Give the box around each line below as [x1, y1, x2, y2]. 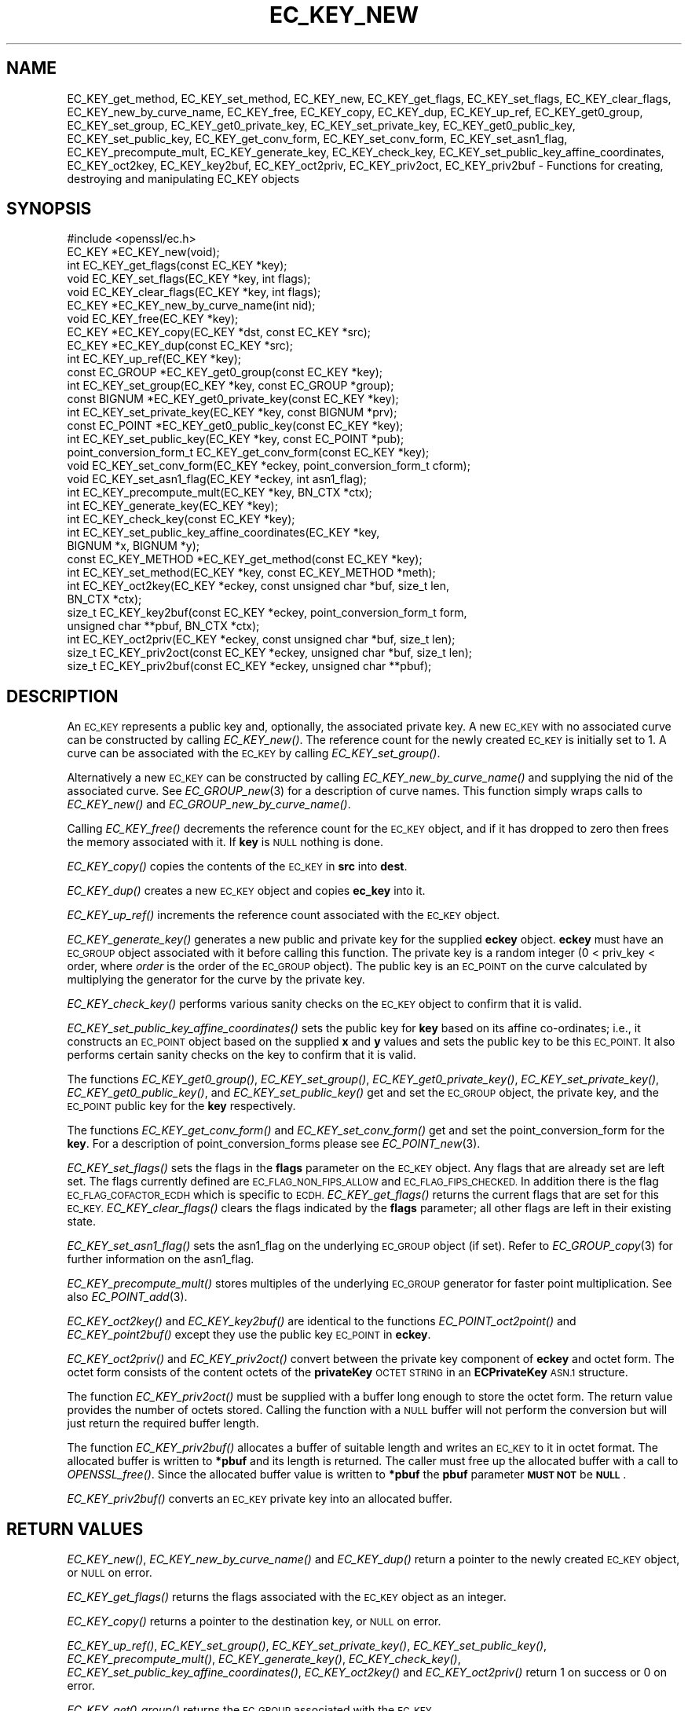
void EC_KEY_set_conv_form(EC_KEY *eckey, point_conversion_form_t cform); [67, 459, 470, 473]
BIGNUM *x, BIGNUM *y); [67, 539, 200, 553]
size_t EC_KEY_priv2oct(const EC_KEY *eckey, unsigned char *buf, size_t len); [67, 646, 472, 660]
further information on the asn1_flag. [67, 1252, 254, 1266]
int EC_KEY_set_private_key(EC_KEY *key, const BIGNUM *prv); [67, 405, 397, 420]
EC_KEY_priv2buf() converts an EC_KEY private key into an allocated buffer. [67, 1492, 452, 1506]
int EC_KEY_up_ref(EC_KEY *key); [67, 352, 242, 366]
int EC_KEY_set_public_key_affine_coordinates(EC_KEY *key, [67, 526, 380, 540]
